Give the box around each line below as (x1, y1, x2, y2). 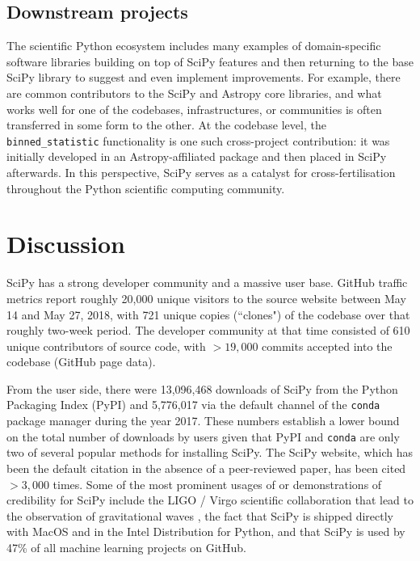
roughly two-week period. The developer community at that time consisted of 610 (6, 322, 410, 339)
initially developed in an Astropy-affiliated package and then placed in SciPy (6, 148, 387, 165)
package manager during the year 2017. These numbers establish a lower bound (6, 412, 400, 429)
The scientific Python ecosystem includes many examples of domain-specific (6, 37, 381, 54)
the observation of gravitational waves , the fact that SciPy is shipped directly (6, 507, 393, 524)
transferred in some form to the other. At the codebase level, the (6, 116, 326, 133)
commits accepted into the (262, 337, 393, 354)
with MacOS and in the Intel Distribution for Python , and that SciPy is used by (6, 523, 405, 540)
